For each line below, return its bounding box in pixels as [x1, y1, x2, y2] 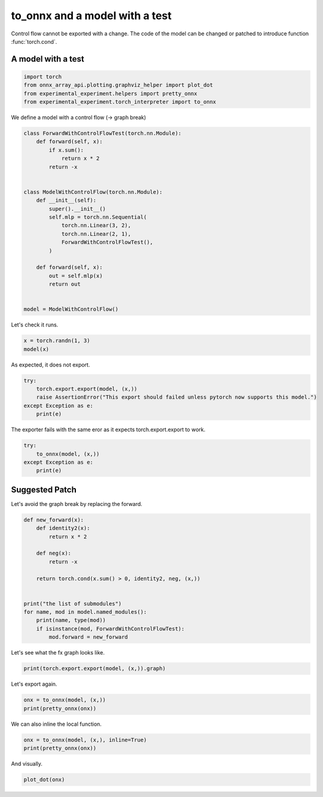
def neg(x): [36, 550, 72, 557]
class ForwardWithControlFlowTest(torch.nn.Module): [23, 130, 182, 137]
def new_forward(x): [23, 516, 84, 523]
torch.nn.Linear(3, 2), [61, 222, 132, 229]
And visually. [11, 760, 43, 767]
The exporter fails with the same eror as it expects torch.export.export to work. [11, 426, 206, 434]
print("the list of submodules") [23, 600, 122, 607]
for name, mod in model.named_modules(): [23, 608, 147, 616]
